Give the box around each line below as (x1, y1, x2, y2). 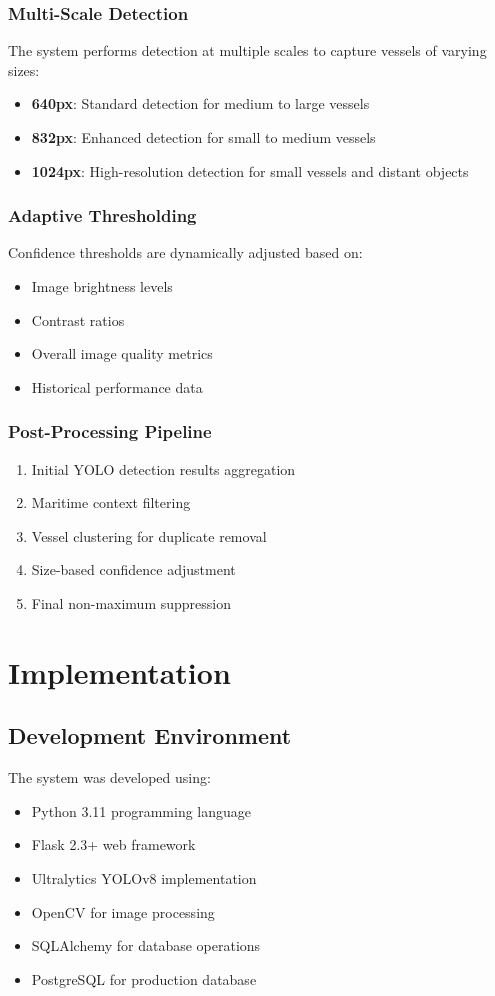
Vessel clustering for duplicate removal (31, 525, 267, 546)
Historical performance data (31, 376, 203, 397)
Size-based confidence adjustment (31, 559, 236, 580)
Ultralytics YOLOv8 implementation (31, 867, 257, 888)
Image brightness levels (31, 276, 173, 296)
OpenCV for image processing (31, 901, 215, 922)
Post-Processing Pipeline (8, 419, 212, 444)
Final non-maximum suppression (31, 592, 232, 613)
